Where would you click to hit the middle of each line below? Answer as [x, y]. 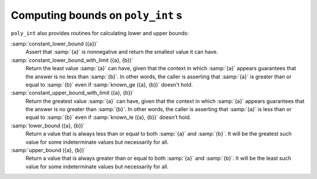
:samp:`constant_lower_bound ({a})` [54, 43]
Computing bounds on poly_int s [97, 15]
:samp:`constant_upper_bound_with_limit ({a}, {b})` [72, 93]
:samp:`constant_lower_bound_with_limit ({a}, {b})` [72, 60]
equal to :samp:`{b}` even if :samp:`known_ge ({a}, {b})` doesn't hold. [109, 84]
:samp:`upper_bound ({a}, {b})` [48, 150]
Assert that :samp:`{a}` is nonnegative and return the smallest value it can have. [122, 52]
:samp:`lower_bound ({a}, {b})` [48, 125]
